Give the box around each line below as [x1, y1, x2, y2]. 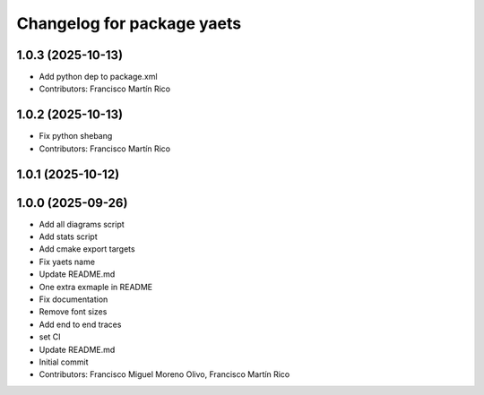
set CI [39, 331, 62, 342]
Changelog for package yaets [16, 13, 242, 33]
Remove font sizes [39, 306, 108, 317]
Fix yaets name [39, 256, 96, 267]
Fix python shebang [39, 131, 113, 142]
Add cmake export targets [39, 244, 135, 254]
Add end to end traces [39, 319, 122, 330]
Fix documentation [39, 294, 108, 305]
